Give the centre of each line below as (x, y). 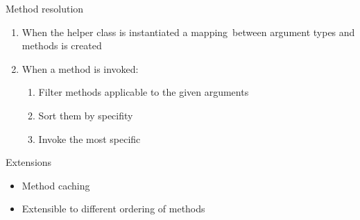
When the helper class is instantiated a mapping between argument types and (188, 32)
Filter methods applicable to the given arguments (144, 92)
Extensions (29, 162)
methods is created (62, 45)
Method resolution (45, 8)
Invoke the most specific (89, 138)
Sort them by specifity (86, 115)
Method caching (56, 185)
